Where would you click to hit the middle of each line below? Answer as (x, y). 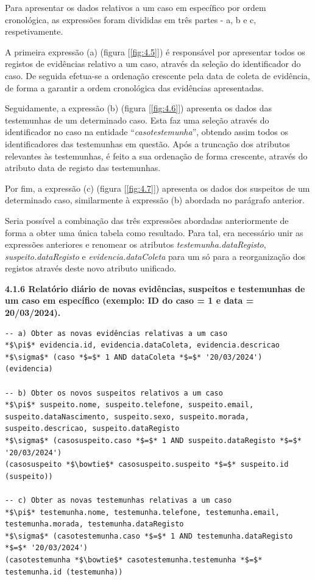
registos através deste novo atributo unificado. (91, 268)
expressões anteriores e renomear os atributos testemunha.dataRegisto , (136, 244)
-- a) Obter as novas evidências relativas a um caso (116, 333)
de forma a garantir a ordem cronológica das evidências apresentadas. (135, 87)
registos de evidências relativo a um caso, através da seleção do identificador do (153, 64)
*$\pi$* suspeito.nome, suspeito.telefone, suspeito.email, (129, 405)
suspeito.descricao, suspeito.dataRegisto (92, 429)
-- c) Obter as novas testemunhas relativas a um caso (119, 500)
